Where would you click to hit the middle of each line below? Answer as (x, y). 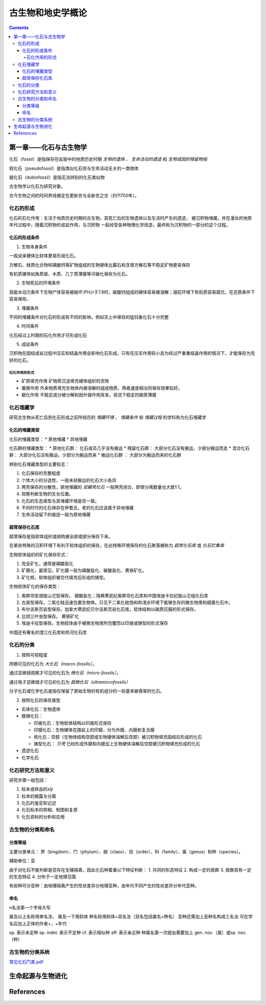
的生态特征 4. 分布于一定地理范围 (43, 877)
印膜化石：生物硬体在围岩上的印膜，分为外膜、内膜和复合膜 (94, 730)
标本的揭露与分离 (39, 796)
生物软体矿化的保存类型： (35, 586)
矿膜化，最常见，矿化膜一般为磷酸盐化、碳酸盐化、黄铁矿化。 (84, 571)
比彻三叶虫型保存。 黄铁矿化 (50, 616)
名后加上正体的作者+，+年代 (38, 924)
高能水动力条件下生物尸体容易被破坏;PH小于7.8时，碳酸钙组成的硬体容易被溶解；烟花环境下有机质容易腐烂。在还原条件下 (132, 292)
